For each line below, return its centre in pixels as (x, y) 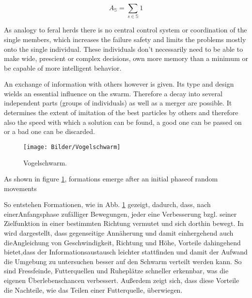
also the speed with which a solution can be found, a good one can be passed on (123, 122)
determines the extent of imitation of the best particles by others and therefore (121, 112)
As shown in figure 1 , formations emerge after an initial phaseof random (111, 179)
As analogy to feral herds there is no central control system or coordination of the (126, 30)
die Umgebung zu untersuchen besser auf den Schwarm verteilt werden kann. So (123, 261)
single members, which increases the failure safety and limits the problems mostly (125, 39)
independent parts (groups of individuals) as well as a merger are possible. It (118, 103)
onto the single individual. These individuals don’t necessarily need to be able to (124, 49)
